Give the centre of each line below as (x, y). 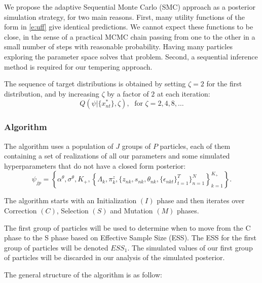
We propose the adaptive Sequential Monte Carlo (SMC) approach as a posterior (130, 7)
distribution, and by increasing (52, 93)
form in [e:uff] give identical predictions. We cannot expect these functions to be (129, 27)
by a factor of (128, 93)
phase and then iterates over (201, 200)
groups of (136, 146)
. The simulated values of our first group (190, 247)
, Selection (72, 210)
